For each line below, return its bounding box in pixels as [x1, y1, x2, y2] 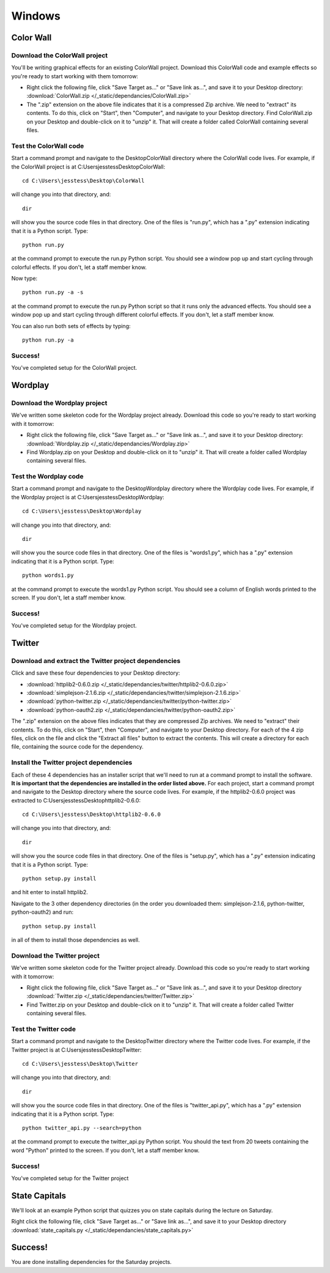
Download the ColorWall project [11, 51, 108, 59]
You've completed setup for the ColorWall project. [11, 364, 137, 372]
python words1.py [22, 572, 74, 579]
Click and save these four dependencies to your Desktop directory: [11, 669, 180, 677]
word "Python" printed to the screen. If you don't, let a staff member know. [11, 1146, 200, 1154]
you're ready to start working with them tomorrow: [11, 72, 139, 79]
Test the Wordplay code [11, 472, 84, 481]
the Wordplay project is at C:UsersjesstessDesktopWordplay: [11, 493, 164, 501]
